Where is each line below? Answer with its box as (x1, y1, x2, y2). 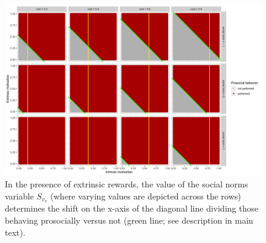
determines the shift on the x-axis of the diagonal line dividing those (5, 202, 259, 215)
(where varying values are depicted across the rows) (50, 189, 241, 202)
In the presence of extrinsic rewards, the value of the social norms (5, 177, 248, 190)
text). (5, 225, 25, 238)
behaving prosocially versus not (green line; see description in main (5, 214, 253, 227)
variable (5, 189, 34, 202)
